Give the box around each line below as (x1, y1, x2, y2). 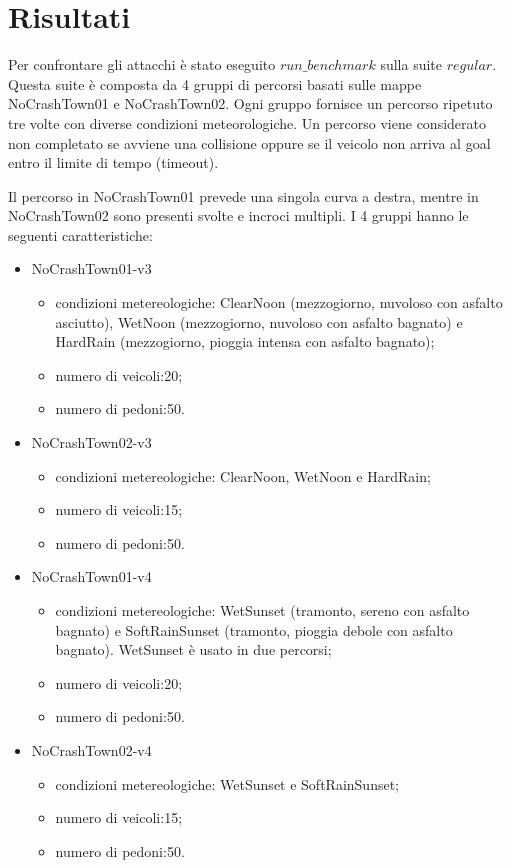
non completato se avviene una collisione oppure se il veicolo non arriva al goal (8, 132, 491, 153)
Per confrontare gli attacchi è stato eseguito (8, 54, 276, 75)
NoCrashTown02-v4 (31, 739, 152, 760)
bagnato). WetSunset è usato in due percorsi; (55, 639, 332, 660)
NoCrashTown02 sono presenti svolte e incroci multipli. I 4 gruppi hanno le (8, 205, 469, 226)
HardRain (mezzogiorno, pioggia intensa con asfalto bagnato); (55, 331, 435, 352)
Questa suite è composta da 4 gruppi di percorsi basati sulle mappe (8, 73, 422, 94)
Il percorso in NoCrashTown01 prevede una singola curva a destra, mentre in (8, 185, 479, 206)
